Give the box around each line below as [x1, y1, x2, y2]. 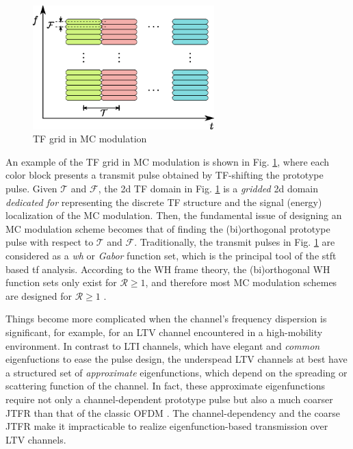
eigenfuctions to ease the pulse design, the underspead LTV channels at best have [5, 352, 348, 366]
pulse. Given [5, 181, 57, 196]
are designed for [5, 288, 72, 303]
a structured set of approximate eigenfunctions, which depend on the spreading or [5, 365, 348, 379]
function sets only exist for [5, 275, 117, 290]
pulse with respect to [5, 235, 94, 249]
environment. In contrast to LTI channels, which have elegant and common [5, 338, 320, 352]
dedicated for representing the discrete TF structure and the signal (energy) [5, 194, 322, 209]
